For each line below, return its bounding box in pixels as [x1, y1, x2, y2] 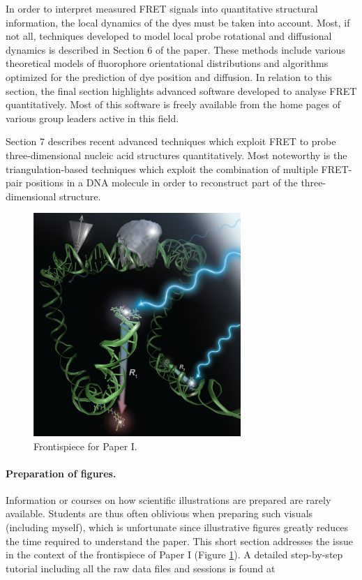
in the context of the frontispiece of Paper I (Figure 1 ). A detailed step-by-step [6, 547, 343, 562]
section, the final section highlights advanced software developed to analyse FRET [6, 83, 357, 98]
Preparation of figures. [6, 466, 116, 480]
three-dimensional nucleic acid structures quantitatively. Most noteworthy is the [6, 147, 347, 162]
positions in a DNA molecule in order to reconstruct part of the [25, 175, 298, 190]
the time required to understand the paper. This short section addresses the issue [6, 533, 353, 548]
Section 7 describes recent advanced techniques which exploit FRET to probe [6, 134, 336, 149]
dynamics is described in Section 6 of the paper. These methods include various [6, 42, 345, 57]
